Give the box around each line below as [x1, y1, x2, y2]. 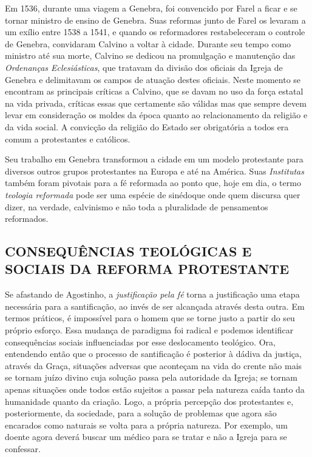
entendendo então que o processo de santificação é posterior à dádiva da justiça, [5, 347, 302, 360]
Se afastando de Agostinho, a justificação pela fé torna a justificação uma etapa [5, 288, 300, 301]
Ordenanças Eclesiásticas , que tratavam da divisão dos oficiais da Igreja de [5, 61, 283, 73]
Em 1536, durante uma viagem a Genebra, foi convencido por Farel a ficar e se [5, 2, 297, 14]
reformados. [5, 212, 49, 225]
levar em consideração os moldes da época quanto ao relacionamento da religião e [5, 108, 308, 121]
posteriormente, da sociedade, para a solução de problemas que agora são [5, 407, 277, 419]
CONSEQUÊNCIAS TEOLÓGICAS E [5, 242, 252, 261]
